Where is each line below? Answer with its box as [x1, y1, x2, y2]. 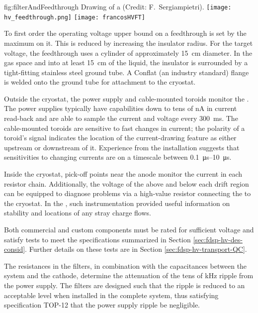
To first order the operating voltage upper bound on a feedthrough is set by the [4, 28, 247, 38]
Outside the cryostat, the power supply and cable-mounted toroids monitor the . [4, 93, 249, 104]
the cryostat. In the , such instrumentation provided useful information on [4, 198, 230, 208]
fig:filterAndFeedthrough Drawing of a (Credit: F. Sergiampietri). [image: [4, 1, 232, 11]
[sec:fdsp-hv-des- [193, 234, 243, 244]
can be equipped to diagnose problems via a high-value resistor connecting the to [4, 188, 251, 199]
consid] [4, 244, 25, 254]
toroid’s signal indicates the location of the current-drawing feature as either [4, 132, 237, 143]
